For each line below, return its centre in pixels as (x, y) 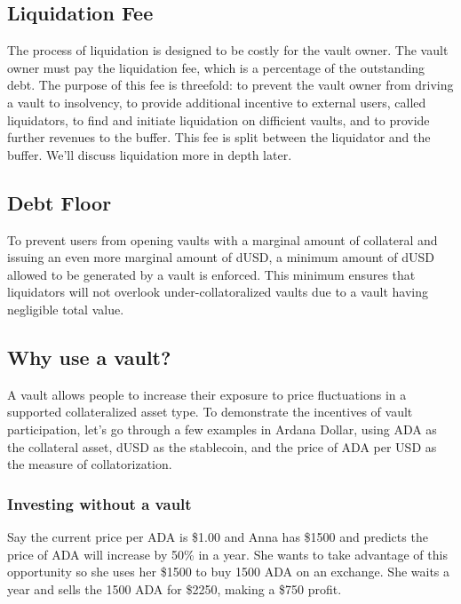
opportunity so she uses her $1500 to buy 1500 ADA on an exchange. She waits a (229, 572)
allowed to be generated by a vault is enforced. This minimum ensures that (211, 274)
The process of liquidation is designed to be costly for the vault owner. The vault (228, 50)
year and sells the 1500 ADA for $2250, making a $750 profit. (175, 588)
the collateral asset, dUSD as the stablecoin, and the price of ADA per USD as (222, 446)
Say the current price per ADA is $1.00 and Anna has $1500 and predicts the (218, 536)
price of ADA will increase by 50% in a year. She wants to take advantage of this (227, 554)
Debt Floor (60, 202)
